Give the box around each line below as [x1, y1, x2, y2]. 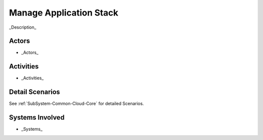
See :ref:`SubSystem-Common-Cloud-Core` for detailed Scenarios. [9, 101, 144, 106]
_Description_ [9, 24, 37, 30]
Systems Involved [9, 113, 65, 122]
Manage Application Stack [9, 7, 119, 18]
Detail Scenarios [9, 88, 60, 96]
